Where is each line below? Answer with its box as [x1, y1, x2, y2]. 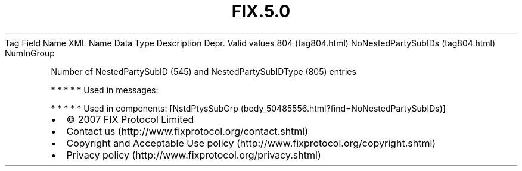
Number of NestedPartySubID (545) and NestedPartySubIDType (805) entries [51, 66, 356, 77]
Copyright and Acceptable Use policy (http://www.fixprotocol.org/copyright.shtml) [66, 137, 436, 149]
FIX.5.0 [231, 1, 291, 21]
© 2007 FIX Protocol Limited [66, 113, 194, 125]
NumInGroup [5, 47, 55, 58]
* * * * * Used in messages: [51, 84, 159, 95]
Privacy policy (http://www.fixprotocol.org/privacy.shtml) [66, 148, 321, 161]
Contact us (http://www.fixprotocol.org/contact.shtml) [66, 125, 309, 137]
